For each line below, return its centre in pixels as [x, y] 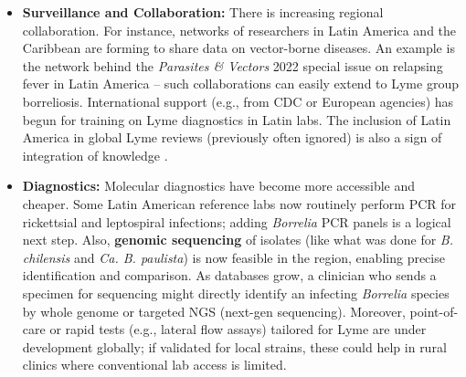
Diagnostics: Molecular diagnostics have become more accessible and [219, 186]
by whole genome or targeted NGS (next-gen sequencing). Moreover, [214, 311]
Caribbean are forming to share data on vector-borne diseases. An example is [238, 48]
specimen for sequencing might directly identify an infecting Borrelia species [236, 293]
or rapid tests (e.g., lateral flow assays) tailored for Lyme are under [238, 329]
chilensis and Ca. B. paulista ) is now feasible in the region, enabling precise [233, 257]
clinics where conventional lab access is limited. [154, 365]
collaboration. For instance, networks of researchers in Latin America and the [239, 30]
